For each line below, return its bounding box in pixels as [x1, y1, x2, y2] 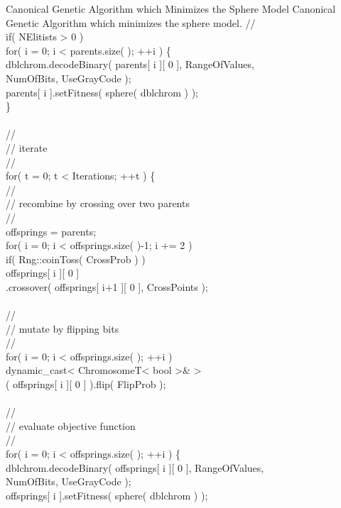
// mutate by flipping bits [6, 321, 119, 336]
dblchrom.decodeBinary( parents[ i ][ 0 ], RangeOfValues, [6, 57, 254, 72]
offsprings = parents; [6, 223, 97, 238]
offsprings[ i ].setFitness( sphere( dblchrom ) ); [6, 487, 208, 502]
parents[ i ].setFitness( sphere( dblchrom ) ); [6, 84, 198, 99]
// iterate [6, 140, 48, 155]
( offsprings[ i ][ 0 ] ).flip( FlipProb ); [6, 377, 166, 392]
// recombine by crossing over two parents [6, 196, 190, 211]
